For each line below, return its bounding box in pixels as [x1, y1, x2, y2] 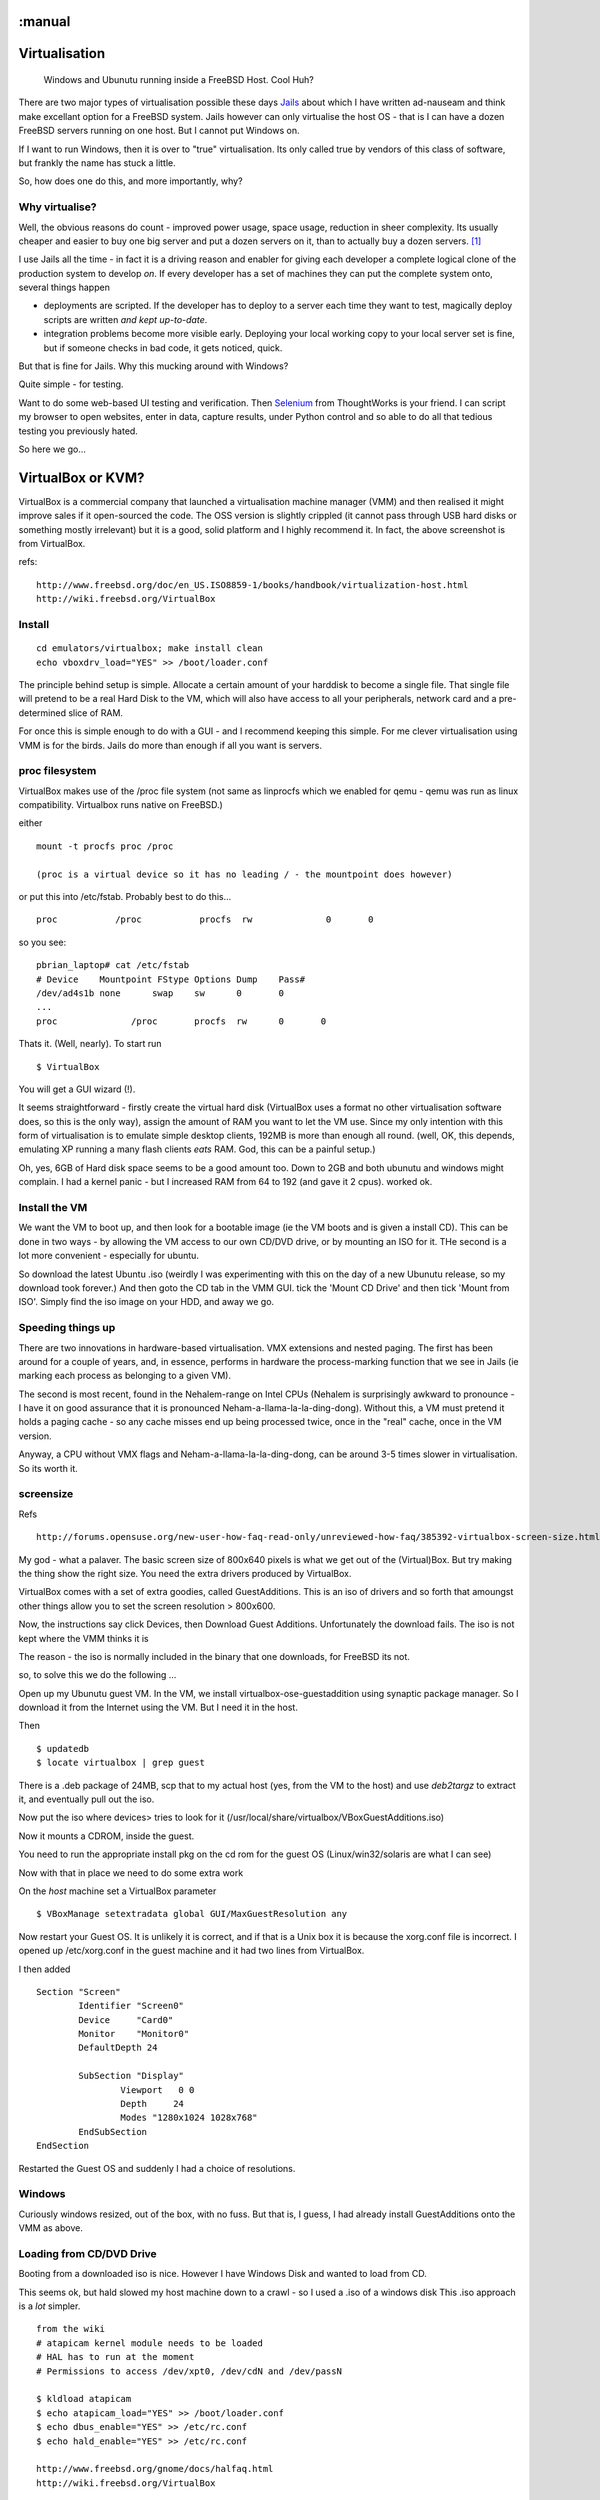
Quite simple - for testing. [18, 378, 124, 390]
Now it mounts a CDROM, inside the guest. [18, 1830, 195, 1842]
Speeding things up [18, 1321, 116, 1335]
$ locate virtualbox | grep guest [36, 1757, 205, 1769]
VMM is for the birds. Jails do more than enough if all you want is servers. [18, 739, 322, 751]
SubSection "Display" [78, 2070, 185, 2082]
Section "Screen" [36, 1986, 121, 1997]
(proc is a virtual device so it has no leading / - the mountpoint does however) [36, 868, 453, 880]
